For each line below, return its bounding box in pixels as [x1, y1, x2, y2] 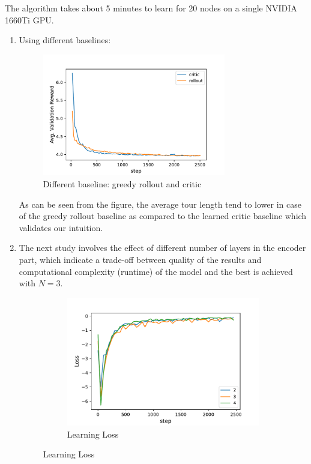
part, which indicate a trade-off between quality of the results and [19, 253, 262, 265]
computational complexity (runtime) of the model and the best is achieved [19, 265, 293, 277]
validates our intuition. [19, 221, 103, 234]
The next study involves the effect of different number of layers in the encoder [19, 241, 306, 254]
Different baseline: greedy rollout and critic [43, 177, 202, 190]
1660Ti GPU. [5, 13, 54, 26]
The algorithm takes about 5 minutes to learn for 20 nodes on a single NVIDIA [5, 2, 297, 14]
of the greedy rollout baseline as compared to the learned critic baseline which [19, 209, 307, 222]
